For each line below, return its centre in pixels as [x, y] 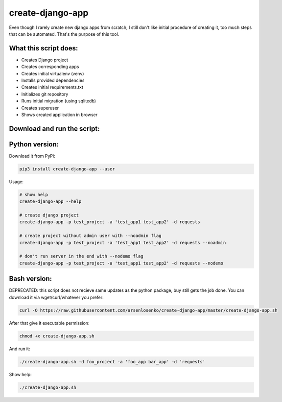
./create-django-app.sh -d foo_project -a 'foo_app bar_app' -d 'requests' [112, 362]
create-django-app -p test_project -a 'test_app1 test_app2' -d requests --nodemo [121, 263]
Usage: [16, 182]
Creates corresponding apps [50, 67]
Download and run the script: [54, 129]
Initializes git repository [45, 94]
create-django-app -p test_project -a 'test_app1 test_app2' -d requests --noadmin [123, 243]
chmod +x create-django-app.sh [57, 336]
